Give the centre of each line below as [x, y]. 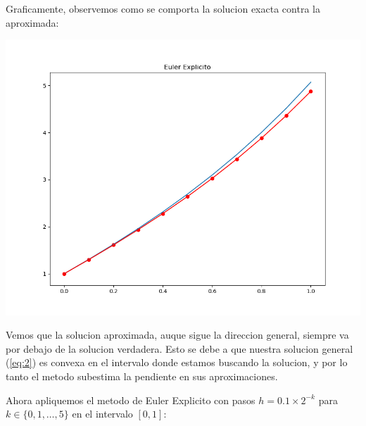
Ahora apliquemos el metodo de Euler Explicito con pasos [131, 400]
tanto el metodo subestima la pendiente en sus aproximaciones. [142, 376]
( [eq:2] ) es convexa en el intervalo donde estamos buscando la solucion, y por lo [177, 362]
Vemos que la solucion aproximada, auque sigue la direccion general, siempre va [177, 335]
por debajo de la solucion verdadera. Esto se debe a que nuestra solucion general [179, 348]
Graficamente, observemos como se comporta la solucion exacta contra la [163, 8]
